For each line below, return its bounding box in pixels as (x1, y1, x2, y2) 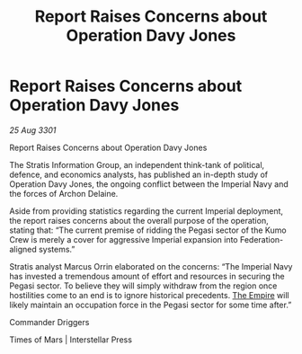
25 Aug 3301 (9, 124, 57, 136)
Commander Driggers (9, 316, 90, 327)
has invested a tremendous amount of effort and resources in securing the (9, 270, 285, 281)
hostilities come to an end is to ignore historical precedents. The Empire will (9, 289, 289, 300)
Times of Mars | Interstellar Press (9, 334, 133, 345)
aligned (9, 243, 38, 254)
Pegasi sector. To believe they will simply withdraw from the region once (9, 280, 278, 291)
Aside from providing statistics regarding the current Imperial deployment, (9, 205, 284, 217)
